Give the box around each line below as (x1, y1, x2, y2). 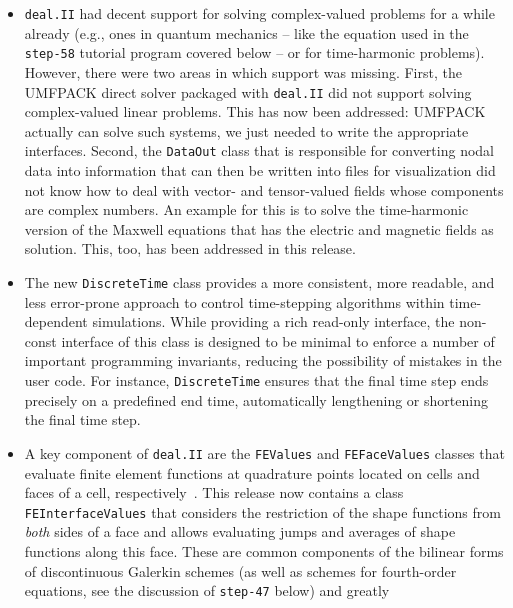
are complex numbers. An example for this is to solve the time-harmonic (24, 199, 469, 220)
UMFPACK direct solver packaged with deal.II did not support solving (24, 81, 472, 102)
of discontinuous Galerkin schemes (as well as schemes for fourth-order (24, 560, 457, 581)
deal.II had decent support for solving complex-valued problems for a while (24, 3, 495, 23)
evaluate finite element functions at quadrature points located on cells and (24, 462, 480, 483)
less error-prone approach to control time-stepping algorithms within (24, 291, 445, 312)
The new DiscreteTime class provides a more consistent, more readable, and (24, 271, 495, 292)
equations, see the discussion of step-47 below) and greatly (24, 580, 390, 601)
